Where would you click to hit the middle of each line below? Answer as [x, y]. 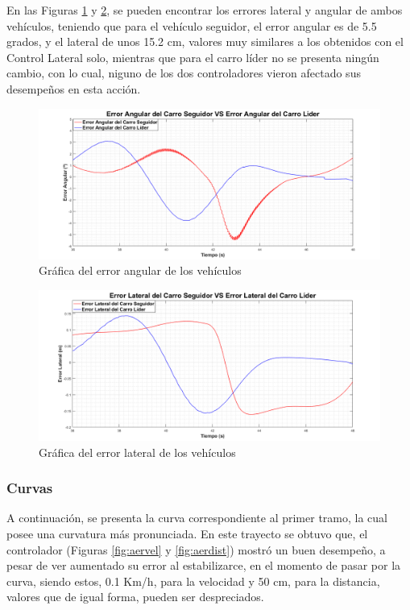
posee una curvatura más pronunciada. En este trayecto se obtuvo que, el [187, 534]
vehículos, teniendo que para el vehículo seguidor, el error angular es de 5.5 [192, 25]
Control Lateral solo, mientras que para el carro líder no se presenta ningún [193, 57]
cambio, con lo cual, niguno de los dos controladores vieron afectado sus [184, 73]
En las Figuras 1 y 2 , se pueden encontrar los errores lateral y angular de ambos [205, 10]
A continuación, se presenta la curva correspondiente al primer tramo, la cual [197, 518]
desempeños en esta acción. [74, 88]
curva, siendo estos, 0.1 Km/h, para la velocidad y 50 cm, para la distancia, [193, 581]
